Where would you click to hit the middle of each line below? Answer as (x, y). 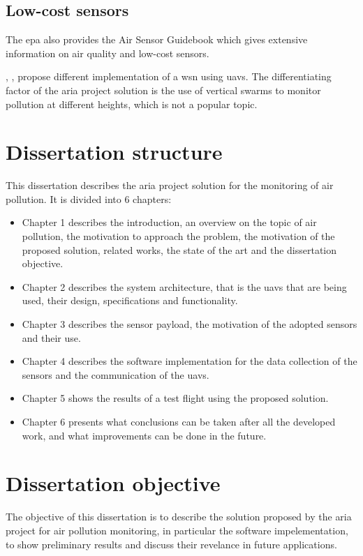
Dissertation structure (114, 152)
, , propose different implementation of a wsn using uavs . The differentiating (169, 76)
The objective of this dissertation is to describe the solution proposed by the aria (179, 517)
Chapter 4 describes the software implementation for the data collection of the (190, 361)
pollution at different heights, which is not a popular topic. (132, 104)
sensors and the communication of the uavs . (116, 374)
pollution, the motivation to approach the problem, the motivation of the (178, 236)
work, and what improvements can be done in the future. (144, 435)
